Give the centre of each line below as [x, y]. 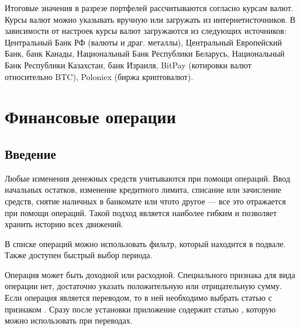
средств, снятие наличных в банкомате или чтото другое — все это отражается [145, 201]
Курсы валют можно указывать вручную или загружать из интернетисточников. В [150, 19]
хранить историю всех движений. [64, 224]
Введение [30, 153]
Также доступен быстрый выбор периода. [79, 255]
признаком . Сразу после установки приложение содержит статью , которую [140, 309]
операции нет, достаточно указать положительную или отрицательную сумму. [144, 286]
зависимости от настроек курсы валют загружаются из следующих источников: [146, 31]
